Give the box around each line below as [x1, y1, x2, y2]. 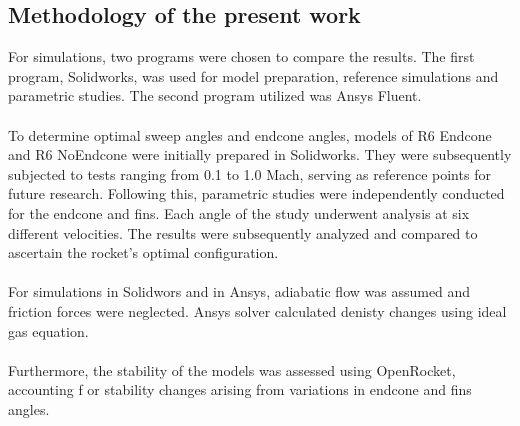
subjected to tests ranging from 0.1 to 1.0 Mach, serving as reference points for [8, 163, 491, 184]
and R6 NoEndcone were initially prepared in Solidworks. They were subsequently [8, 144, 512, 165]
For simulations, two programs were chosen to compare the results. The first [8, 46, 475, 67]
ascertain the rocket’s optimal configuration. [8, 242, 279, 263]
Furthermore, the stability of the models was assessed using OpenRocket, [8, 359, 456, 380]
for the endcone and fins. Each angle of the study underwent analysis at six [8, 202, 470, 223]
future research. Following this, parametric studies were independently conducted [8, 183, 505, 204]
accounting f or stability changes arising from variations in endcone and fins [8, 379, 472, 400]
